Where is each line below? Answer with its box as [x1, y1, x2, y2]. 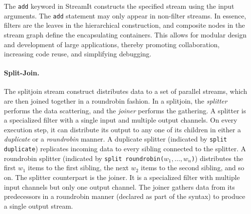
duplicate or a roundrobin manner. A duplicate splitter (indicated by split [4, 134, 227, 144]
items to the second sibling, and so [141, 162, 244, 173]
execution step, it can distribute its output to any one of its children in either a [4, 124, 241, 134]
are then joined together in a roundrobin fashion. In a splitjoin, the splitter [4, 96, 228, 106]
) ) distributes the [191, 153, 243, 163]
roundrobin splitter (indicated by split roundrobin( [4, 153, 164, 163]
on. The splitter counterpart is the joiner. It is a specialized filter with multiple [4, 172, 240, 182]
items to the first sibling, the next [28, 162, 129, 173]
